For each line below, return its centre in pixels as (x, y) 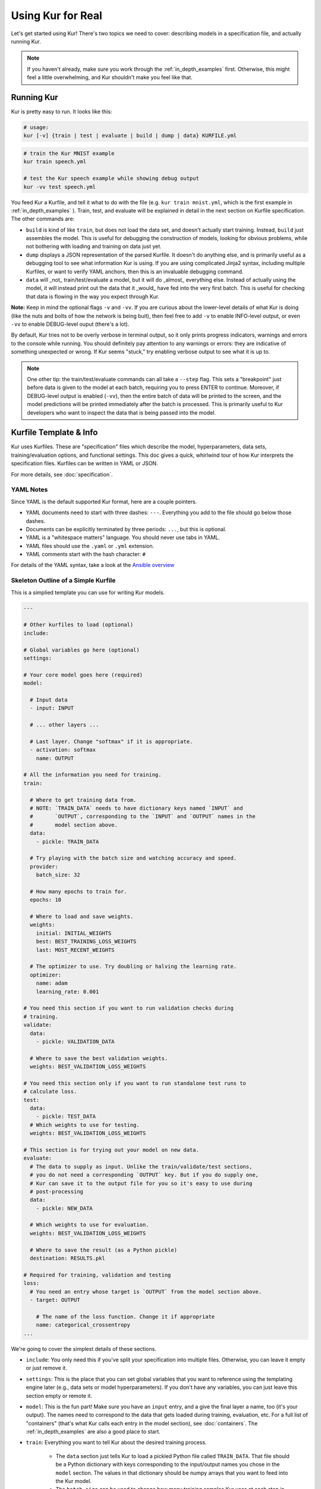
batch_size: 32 (58, 875)
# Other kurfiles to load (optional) (78, 625)
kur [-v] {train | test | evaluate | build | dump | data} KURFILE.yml (130, 136)
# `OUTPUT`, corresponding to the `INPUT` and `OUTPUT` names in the (143, 817)
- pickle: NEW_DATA (64, 1208)
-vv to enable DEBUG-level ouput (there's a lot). (70, 324)
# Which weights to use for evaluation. (89, 1225)
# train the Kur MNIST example (69, 153)
